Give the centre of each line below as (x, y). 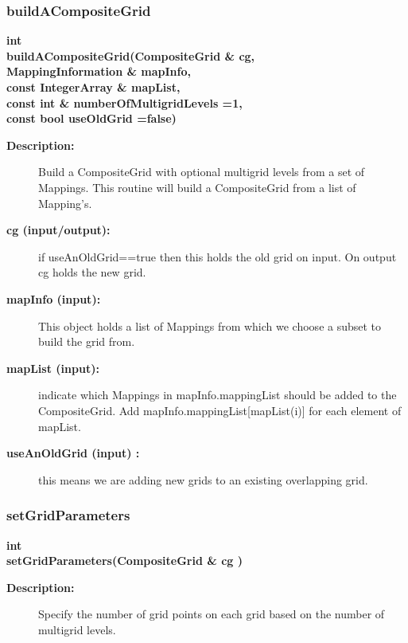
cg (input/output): (58, 230)
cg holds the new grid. (92, 272)
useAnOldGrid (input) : (73, 453)
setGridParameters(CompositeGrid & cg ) (124, 561)
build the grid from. (87, 341)
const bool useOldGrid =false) (91, 118)
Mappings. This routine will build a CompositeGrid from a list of (197, 187)
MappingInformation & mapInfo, (99, 71)
